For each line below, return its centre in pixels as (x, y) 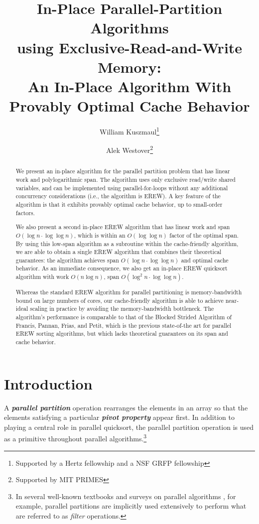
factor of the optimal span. (204, 235)
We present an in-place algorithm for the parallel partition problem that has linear (123, 171)
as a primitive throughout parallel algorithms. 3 (75, 438)
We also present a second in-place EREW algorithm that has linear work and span (123, 227)
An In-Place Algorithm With (129, 86)
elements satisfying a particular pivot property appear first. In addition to (119, 417)
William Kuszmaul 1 (129, 131)
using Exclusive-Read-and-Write (129, 47)
